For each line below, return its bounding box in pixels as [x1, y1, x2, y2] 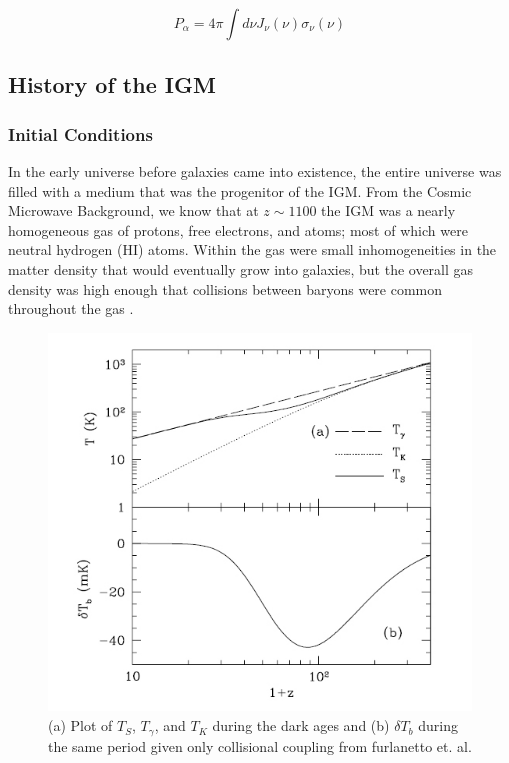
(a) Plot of [48, 715, 113, 736]
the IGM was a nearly [321, 200, 456, 221]
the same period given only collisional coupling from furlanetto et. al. [48, 735, 472, 756]
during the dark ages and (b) [212, 715, 390, 736]
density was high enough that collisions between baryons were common [8, 278, 443, 299]
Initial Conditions [8, 121, 153, 146]
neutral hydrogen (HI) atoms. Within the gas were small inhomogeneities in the [8, 239, 497, 260]
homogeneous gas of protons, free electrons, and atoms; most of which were [8, 219, 468, 240]
